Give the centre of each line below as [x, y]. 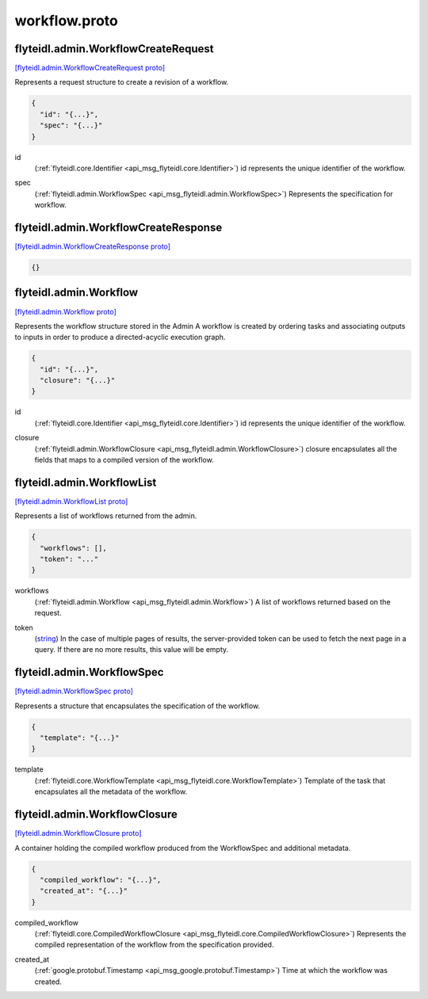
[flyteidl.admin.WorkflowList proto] [71, 501]
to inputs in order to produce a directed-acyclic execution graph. [120, 337]
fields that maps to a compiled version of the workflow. [124, 460]
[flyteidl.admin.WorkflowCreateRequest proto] [90, 68]
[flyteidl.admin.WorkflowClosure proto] [78, 833]
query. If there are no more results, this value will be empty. [132, 650]
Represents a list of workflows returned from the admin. [106, 516]
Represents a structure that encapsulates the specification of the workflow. [138, 706]
